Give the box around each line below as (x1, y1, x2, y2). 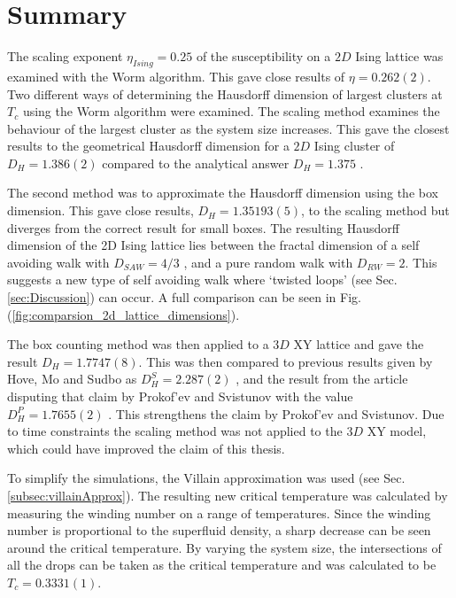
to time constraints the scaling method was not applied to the (7, 422, 343, 440)
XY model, (367, 422, 427, 440)
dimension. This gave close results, (7, 201, 194, 220)
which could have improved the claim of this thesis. (7, 439, 285, 457)
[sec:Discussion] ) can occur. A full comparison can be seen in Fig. (7, 288, 361, 307)
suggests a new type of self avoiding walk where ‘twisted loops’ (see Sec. (7, 270, 398, 289)
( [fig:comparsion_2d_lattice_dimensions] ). (7, 305, 240, 323)
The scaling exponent (7, 47, 123, 66)
